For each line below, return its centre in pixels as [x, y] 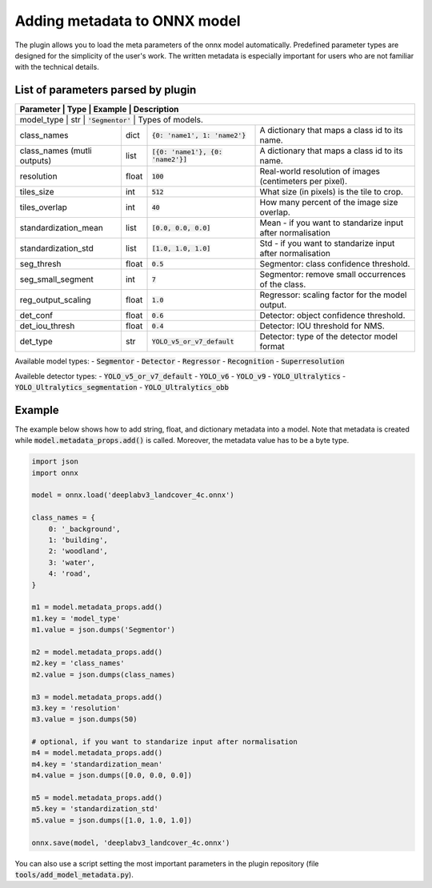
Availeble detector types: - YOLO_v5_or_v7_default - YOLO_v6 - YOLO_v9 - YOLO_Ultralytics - [180, 376]
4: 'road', [70, 574]
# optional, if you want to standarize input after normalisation [164, 742]
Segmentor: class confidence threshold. [335, 264]
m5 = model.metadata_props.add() [97, 798]
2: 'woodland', [78, 551]
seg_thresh [40, 264]
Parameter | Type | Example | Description [99, 110]
